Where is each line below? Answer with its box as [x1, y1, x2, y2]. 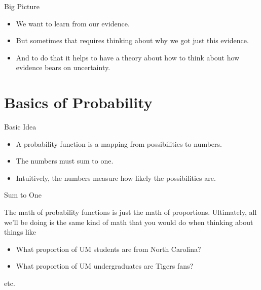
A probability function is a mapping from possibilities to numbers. [16, 138, 222, 149]
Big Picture [4, 1, 40, 11]
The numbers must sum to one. [16, 155, 114, 166]
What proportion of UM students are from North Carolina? [16, 243, 201, 254]
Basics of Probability [4, 92, 153, 113]
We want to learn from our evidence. [16, 18, 130, 28]
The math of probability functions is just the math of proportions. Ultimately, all [4, 207, 257, 217]
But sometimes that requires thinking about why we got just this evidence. [16, 35, 249, 46]
